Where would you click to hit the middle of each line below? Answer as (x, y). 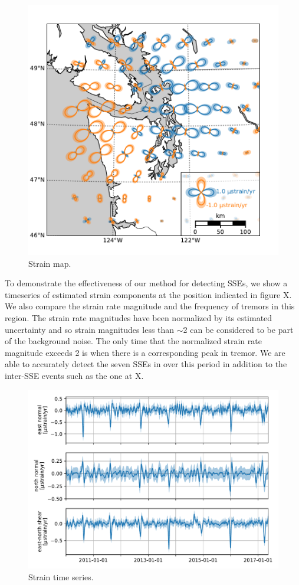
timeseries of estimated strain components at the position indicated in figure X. (148, 294)
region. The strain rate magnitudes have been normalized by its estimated (139, 317)
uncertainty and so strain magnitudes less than (90, 329)
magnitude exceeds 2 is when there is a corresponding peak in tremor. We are (145, 352)
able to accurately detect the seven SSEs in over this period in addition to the (146, 364)
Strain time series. (61, 576)
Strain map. (50, 263)
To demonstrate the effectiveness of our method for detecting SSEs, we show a (146, 283)
